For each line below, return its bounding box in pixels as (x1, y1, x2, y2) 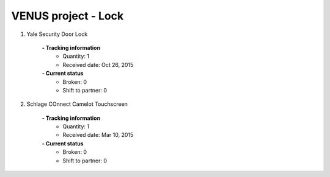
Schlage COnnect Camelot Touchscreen (26, 100, 128, 108)
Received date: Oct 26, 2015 (62, 61, 134, 68)
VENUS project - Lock (11, 9, 124, 23)
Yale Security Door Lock (26, 30, 88, 38)
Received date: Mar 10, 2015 (62, 131, 134, 139)
